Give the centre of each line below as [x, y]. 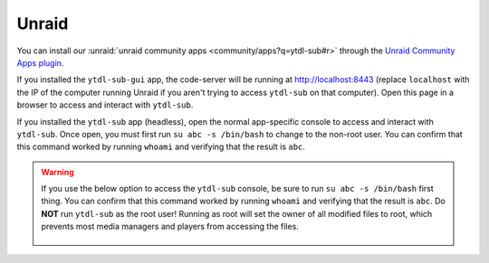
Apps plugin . [40, 62]
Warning [58, 172]
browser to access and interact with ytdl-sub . [105, 105]
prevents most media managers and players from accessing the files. [170, 227]
